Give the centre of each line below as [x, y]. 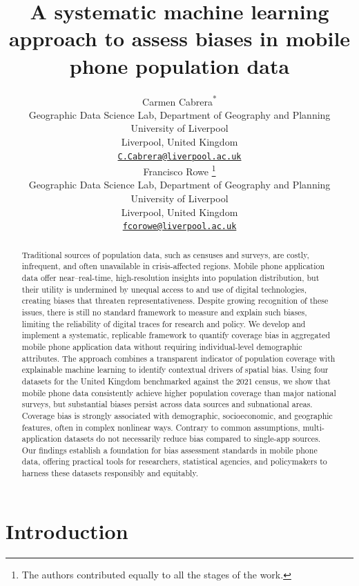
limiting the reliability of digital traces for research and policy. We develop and [164, 323]
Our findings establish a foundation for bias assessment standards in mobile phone [169, 450]
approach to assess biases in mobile [179, 38]
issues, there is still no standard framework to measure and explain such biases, [164, 312]
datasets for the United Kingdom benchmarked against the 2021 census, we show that [176, 381]
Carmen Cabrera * [179, 100]
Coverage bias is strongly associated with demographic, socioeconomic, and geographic [177, 415]
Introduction [67, 530]
